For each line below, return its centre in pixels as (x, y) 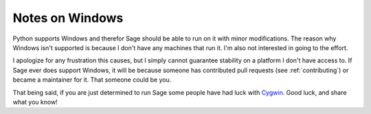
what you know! (35, 102)
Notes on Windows (68, 18)
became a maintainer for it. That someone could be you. (92, 80)
